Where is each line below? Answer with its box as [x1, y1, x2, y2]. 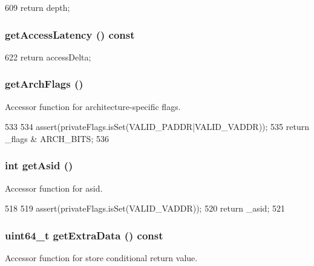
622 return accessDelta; [5, 50, 91, 63]
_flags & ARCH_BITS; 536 [5, 132, 109, 144]
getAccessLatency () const [5, 27, 135, 42]
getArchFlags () [5, 76, 83, 91]
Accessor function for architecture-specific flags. [5, 100, 181, 112]
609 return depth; [5, 1, 70, 13]
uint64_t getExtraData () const [5, 227, 163, 242]
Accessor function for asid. [5, 181, 103, 194]
